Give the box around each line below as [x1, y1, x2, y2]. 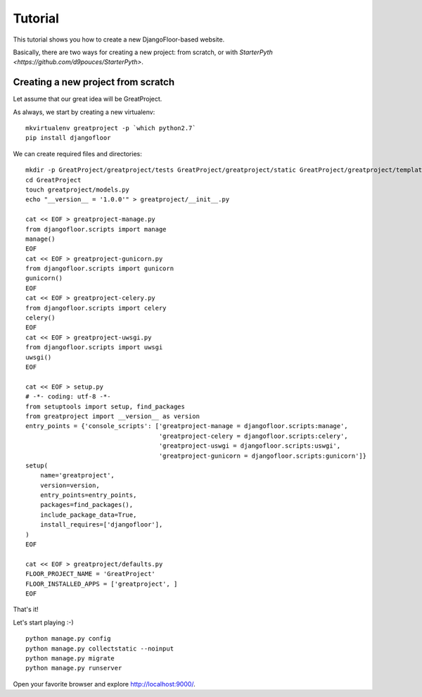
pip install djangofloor [25, 134, 111, 142]
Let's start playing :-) [13, 618, 74, 627]
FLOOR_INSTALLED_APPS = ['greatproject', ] [25, 579, 178, 588]
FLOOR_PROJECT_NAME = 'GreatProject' [25, 570, 156, 578]
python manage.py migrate [25, 654, 115, 662]
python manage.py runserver [25, 664, 122, 672]
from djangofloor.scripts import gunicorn [25, 265, 174, 272]
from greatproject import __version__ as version [25, 412, 200, 420]
